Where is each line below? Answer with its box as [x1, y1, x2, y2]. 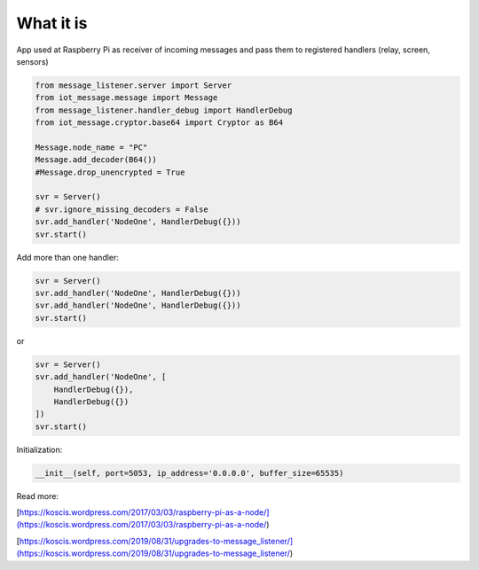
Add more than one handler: [16, 252, 120, 262]
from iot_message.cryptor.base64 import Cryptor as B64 [35, 118, 284, 128]
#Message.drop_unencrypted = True [35, 167, 185, 177]
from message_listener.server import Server [35, 80, 232, 90]
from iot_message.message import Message [35, 93, 218, 103]
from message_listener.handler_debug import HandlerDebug [35, 105, 293, 115]
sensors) [16, 56, 49, 66]
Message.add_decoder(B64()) [35, 155, 157, 165]
